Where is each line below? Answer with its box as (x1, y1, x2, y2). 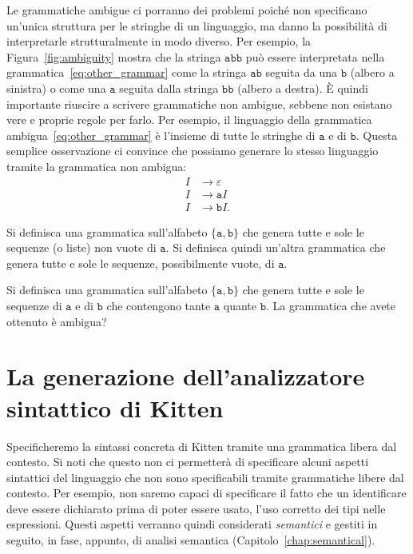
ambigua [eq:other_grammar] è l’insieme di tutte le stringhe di (6, 126, 316, 143)
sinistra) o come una (6, 79, 106, 96)
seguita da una (265, 64, 338, 81)
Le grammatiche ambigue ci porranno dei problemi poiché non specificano (6, 2, 367, 18)
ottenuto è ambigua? (6, 313, 107, 329)
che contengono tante (106, 297, 211, 313)
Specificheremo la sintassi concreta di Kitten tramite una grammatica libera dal (6, 437, 397, 454)
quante (223, 297, 257, 313)
